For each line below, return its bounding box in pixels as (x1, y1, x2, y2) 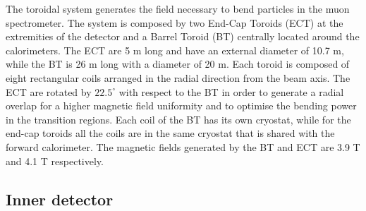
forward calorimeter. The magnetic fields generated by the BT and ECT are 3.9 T (6, 139, 360, 154)
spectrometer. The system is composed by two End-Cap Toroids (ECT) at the (6, 15, 343, 30)
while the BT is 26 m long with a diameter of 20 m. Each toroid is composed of (6, 56, 350, 71)
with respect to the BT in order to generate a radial (118, 84, 344, 99)
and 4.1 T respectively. (6, 153, 104, 168)
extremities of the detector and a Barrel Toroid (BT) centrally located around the (6, 29, 360, 44)
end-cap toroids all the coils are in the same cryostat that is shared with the (6, 126, 335, 140)
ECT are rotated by (6, 84, 92, 99)
